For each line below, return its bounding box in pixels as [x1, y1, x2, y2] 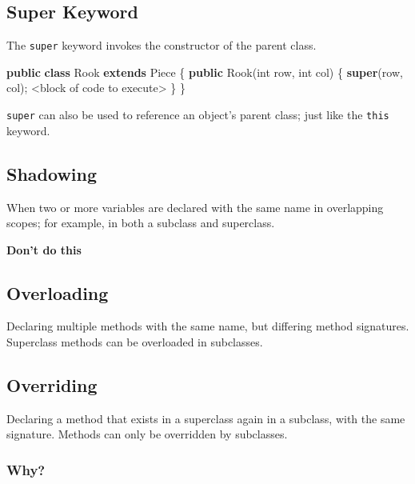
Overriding [6, 373, 98, 398]
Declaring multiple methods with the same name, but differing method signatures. [6, 318, 409, 334]
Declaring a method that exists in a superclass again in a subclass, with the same [6, 410, 405, 426]
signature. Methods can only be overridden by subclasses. [6, 426, 288, 442]
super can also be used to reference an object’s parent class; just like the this [6, 106, 389, 123]
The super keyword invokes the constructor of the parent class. [6, 37, 317, 54]
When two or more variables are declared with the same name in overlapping [6, 198, 384, 215]
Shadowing [6, 161, 98, 186]
